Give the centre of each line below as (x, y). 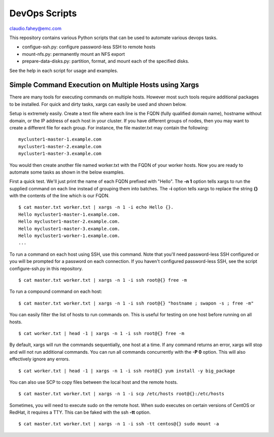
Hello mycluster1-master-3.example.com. (69, 229)
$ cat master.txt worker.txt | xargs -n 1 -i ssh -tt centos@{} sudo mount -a (119, 424)
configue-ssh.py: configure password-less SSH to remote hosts (89, 47)
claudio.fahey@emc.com (36, 28)
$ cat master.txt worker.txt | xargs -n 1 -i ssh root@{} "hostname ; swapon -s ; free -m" (136, 303)
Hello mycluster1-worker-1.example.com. (69, 236)
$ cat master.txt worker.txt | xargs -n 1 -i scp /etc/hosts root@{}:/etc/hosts (122, 394)
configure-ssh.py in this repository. (46, 268)
